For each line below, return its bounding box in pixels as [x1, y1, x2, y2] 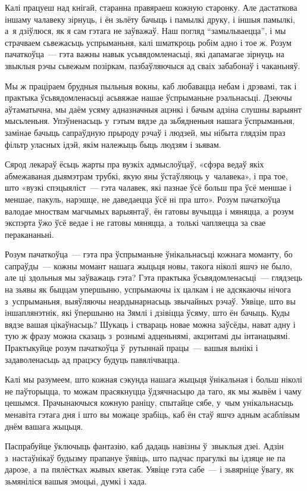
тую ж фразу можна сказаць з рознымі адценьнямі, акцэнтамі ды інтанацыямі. [5, 330, 290, 342]
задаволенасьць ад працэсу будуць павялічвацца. [5, 353, 180, 365]
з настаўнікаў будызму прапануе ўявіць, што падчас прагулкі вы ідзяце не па [5, 451, 286, 464]
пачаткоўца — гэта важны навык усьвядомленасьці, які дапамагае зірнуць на [5, 48, 284, 60]
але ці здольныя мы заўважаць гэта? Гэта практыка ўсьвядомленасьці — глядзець [5, 271, 302, 284]
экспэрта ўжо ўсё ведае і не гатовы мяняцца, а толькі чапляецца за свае [5, 216, 266, 229]
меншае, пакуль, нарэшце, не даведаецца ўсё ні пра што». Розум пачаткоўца [5, 192, 281, 205]
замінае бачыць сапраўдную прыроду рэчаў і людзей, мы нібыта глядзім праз [5, 126, 286, 138]
